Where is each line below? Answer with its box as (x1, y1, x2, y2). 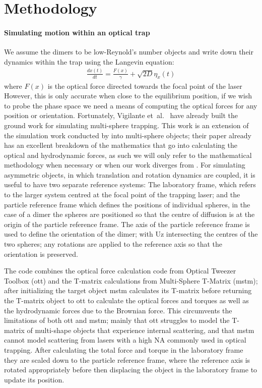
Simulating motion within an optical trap (4, 27, 150, 37)
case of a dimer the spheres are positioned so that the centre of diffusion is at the (4, 209, 255, 219)
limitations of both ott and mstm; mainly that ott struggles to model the (4, 315, 230, 325)
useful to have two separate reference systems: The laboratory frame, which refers (4, 179, 256, 190)
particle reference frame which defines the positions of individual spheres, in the (4, 199, 250, 209)
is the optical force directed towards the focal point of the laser (47, 80, 242, 91)
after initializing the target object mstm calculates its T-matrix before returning (4, 285, 252, 296)
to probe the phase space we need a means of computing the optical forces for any (4, 100, 257, 110)
